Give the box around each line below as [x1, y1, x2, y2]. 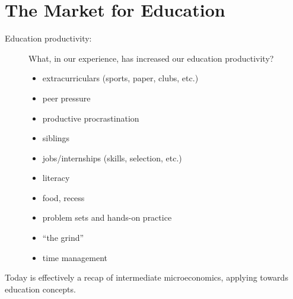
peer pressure [42, 91, 91, 104]
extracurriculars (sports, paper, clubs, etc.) [42, 72, 199, 84]
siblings [42, 132, 70, 144]
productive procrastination [42, 112, 139, 124]
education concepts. [5, 282, 76, 295]
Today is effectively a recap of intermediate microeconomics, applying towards [5, 271, 288, 284]
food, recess [42, 191, 85, 203]
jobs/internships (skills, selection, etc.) [42, 151, 182, 164]
